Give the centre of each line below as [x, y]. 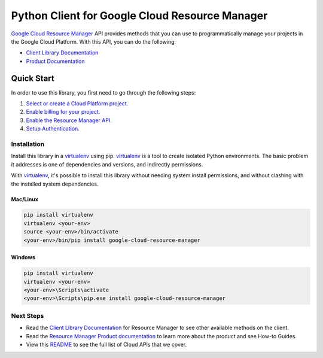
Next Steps [28, 315]
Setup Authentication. [53, 129]
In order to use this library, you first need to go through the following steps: [103, 92]
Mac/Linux [25, 199]
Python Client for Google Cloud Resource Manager [139, 16]
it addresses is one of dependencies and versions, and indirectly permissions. [107, 164]
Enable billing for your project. [63, 112]
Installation [28, 144]
